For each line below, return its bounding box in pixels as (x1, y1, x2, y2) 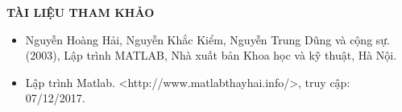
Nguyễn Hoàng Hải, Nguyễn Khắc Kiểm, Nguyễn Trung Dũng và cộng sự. (25, 31, 391, 48)
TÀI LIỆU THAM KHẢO (6, 4, 155, 20)
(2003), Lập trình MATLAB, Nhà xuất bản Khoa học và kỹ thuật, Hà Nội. (25, 47, 397, 64)
